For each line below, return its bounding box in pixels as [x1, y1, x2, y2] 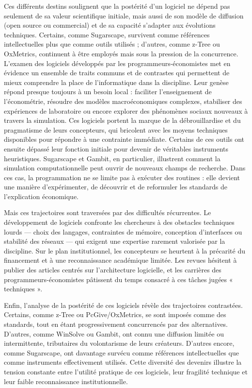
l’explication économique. [4, 191, 79, 201]
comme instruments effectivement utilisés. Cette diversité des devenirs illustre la [4, 357, 242, 367]
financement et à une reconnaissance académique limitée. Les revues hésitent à [4, 255, 237, 265]
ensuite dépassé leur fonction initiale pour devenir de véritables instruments [4, 143, 229, 153]
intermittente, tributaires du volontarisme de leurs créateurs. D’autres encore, [4, 338, 235, 348]
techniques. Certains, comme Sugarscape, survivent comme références [4, 29, 210, 39]
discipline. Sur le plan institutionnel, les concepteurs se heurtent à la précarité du [4, 245, 245, 255]
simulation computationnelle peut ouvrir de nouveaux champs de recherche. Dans [4, 163, 246, 173]
